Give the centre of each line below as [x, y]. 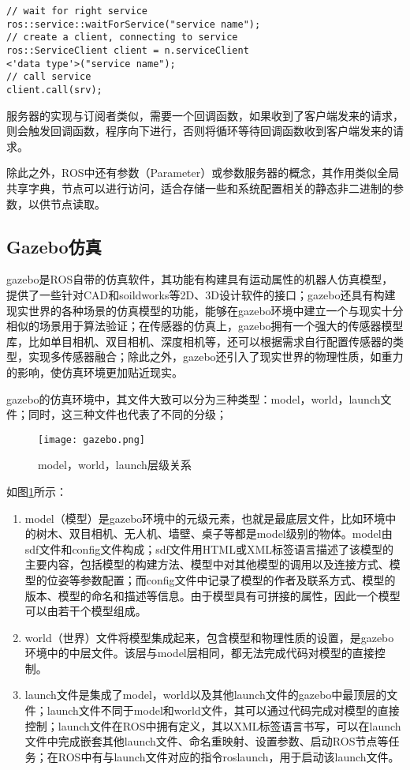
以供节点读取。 [67, 203]
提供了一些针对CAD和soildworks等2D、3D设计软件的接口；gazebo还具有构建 [201, 294]
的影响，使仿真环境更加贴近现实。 [95, 372]
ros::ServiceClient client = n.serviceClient [128, 50]
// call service [49, 77]
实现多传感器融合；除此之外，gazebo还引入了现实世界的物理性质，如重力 [216, 357]
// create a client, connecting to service [122, 38]
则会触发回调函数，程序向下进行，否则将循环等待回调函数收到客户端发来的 [199, 131]
